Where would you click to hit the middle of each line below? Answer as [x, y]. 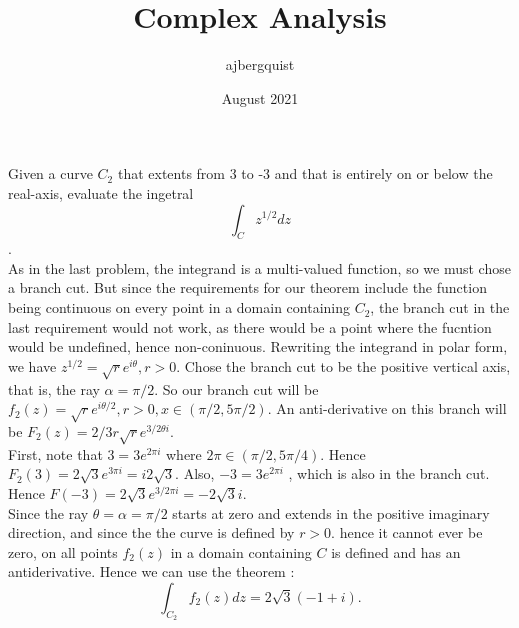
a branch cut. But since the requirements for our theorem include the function [247, 287]
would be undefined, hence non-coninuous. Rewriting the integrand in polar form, [258, 346]
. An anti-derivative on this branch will [387, 408]
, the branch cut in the [440, 307]
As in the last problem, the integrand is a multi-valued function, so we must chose [259, 267]
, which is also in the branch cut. [389, 473]
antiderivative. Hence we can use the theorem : [151, 571]
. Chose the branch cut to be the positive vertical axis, [343, 365]
